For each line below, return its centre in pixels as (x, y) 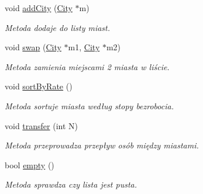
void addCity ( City (39, 8)
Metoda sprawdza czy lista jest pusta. (71, 184)
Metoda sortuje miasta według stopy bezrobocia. (89, 105)
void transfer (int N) (42, 125)
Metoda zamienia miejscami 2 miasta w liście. (87, 66)
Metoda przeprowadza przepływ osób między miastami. (102, 145)
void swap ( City (33, 47)
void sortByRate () (39, 86)
